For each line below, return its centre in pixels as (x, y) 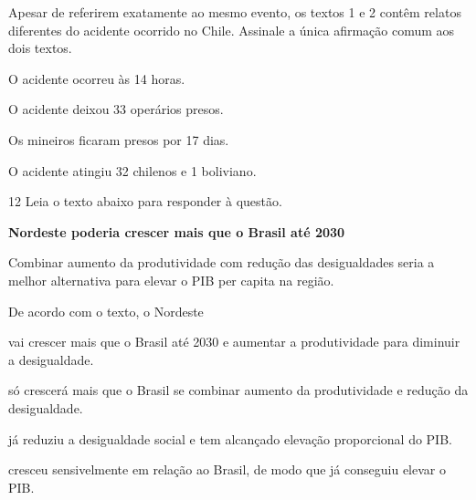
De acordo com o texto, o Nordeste (106, 311)
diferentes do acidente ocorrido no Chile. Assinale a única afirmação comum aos (232, 30)
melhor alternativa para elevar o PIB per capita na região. (171, 280)
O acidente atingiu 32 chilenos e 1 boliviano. (132, 170)
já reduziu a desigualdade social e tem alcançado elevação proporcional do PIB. (230, 438)
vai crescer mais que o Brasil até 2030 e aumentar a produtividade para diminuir (234, 342)
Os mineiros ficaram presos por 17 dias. (119, 139)
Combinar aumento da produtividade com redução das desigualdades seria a (222, 262)
